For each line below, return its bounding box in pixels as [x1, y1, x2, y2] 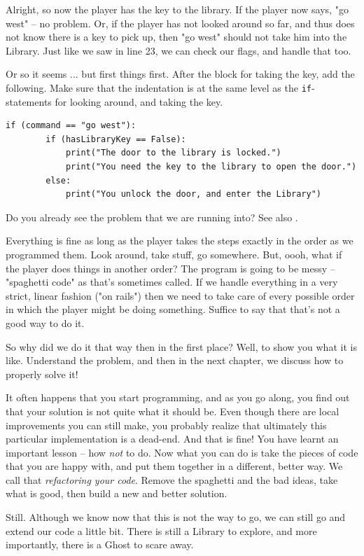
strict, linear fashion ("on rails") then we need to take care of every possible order [6, 288, 355, 303]
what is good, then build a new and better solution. [6, 486, 227, 501]
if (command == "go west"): [6, 120, 136, 131]
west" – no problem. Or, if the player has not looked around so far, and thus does [6, 15, 355, 30]
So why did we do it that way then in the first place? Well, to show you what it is [6, 339, 357, 354]
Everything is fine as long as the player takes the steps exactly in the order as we [6, 233, 353, 248]
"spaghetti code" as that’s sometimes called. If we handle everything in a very [6, 274, 338, 289]
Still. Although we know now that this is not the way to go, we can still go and [6, 510, 346, 524]
